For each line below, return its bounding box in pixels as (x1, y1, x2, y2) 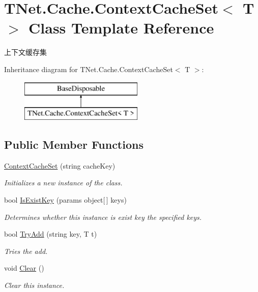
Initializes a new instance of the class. (4, 177, 123, 188)
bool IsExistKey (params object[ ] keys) (4, 194, 127, 205)
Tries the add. (4, 245, 48, 256)
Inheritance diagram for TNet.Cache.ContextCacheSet (4, 63, 173, 74)
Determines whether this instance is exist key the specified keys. (4, 211, 202, 222)
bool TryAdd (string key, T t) (4, 229, 97, 239)
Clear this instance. (4, 280, 65, 290)
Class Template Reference (28, 17, 214, 38)
